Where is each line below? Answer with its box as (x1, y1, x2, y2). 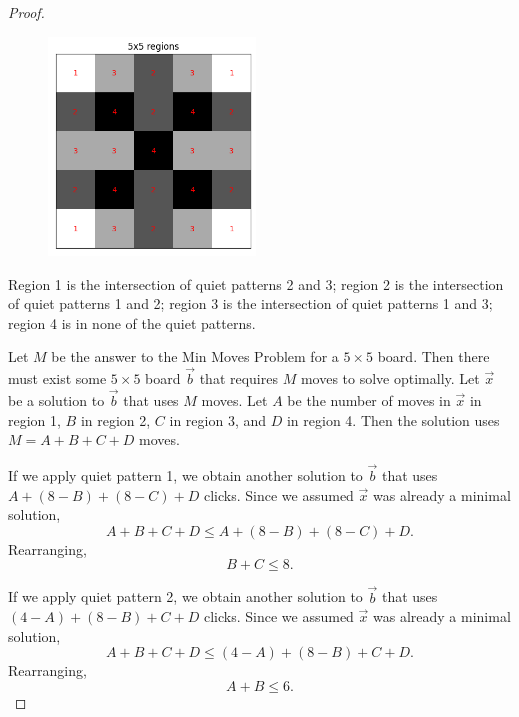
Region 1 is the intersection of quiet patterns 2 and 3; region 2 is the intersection (8, 273, 504, 294)
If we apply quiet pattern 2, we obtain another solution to (8, 586, 363, 607)
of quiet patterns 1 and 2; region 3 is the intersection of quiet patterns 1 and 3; (8, 293, 493, 314)
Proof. (8, 2, 45, 22)
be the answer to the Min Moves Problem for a (51, 346, 339, 367)
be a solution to (8, 389, 105, 410)
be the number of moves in (287, 389, 451, 410)
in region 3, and (169, 409, 267, 430)
